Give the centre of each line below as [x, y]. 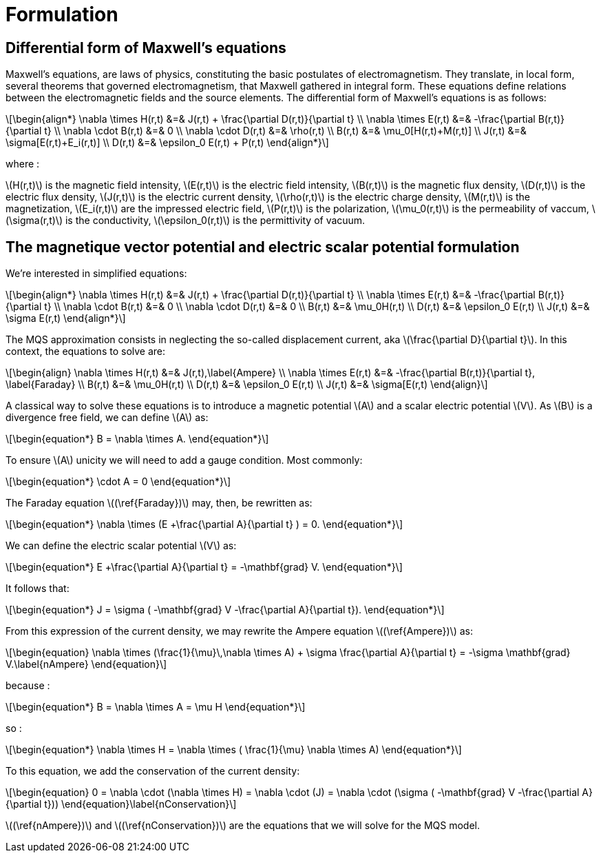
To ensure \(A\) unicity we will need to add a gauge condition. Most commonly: [184, 460]
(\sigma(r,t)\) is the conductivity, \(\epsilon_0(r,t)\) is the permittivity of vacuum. [186, 221]
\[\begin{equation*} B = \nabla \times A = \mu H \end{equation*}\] [156, 707]
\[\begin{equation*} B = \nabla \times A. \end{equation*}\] [137, 439]
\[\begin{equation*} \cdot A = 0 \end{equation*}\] [118, 482]
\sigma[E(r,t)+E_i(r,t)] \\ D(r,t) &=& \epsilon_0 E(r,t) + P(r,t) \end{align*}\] [167, 143]
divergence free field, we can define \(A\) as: [107, 418]
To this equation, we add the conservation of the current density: [153, 771]
